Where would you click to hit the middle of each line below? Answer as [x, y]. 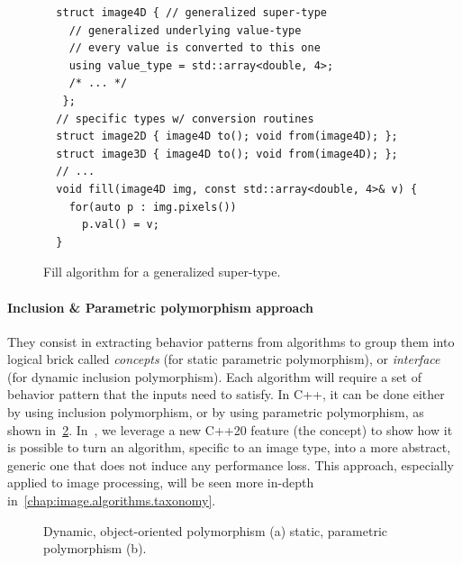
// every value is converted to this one [195, 48]
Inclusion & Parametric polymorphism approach [161, 307]
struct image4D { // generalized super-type [191, 13]
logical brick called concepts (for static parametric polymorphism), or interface [224, 359]
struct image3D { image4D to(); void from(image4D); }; [227, 154]
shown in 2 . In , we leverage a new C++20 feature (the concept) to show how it [230, 429]
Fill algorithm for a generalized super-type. [162, 272]
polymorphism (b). [95, 548]
